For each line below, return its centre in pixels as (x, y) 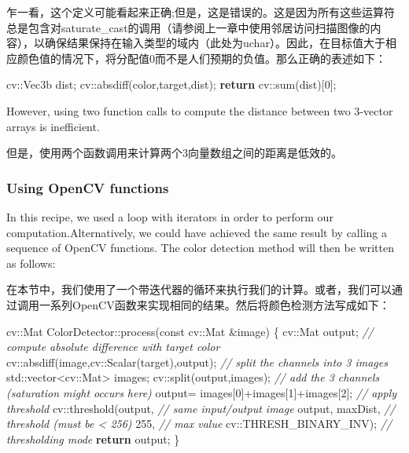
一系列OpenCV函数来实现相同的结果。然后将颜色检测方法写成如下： (214, 304)
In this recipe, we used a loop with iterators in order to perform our (170, 216)
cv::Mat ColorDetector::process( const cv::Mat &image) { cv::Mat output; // (190, 331)
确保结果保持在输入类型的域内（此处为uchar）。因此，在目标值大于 (215, 43)
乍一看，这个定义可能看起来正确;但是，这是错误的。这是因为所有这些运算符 (201, 12)
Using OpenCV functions (88, 187)
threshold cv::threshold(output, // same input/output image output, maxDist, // (201, 408)
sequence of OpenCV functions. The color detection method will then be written (200, 248)
